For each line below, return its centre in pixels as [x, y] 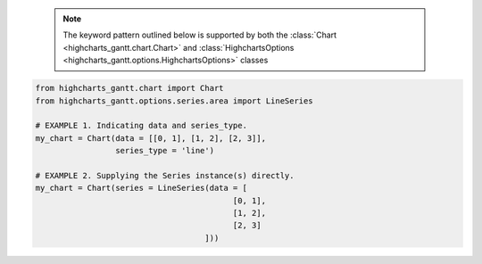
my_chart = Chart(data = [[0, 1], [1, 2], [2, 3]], [151, 138]
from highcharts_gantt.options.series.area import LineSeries [174, 101]
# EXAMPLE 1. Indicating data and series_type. [141, 126]
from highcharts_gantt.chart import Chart [129, 88]
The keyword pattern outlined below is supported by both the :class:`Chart [200, 35]
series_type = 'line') [164, 151]
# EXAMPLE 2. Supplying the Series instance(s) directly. [165, 175]
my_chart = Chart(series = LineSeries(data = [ [141, 188]
